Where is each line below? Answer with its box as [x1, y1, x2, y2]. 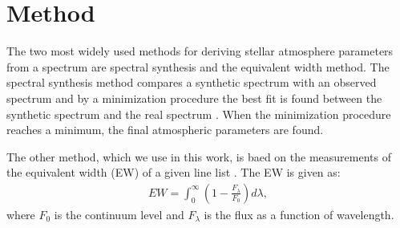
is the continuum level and [54, 206, 184, 222]
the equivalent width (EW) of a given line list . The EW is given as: [6, 164, 341, 181]
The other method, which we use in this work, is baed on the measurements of [6, 148, 391, 165]
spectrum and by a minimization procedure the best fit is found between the [6, 89, 382, 106]
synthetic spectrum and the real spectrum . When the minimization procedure [6, 105, 391, 122]
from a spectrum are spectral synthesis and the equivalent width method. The [6, 58, 390, 75]
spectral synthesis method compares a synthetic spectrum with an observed [6, 74, 377, 91]
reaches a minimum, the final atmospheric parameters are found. [6, 121, 324, 138]
